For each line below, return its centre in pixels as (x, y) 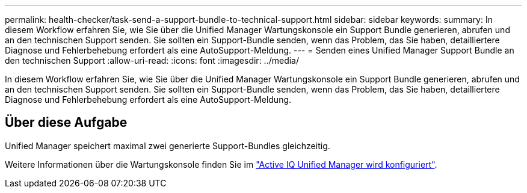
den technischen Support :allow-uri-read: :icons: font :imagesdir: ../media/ (152, 60)
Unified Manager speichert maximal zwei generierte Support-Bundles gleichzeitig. (168, 146)
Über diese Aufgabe (66, 123)
